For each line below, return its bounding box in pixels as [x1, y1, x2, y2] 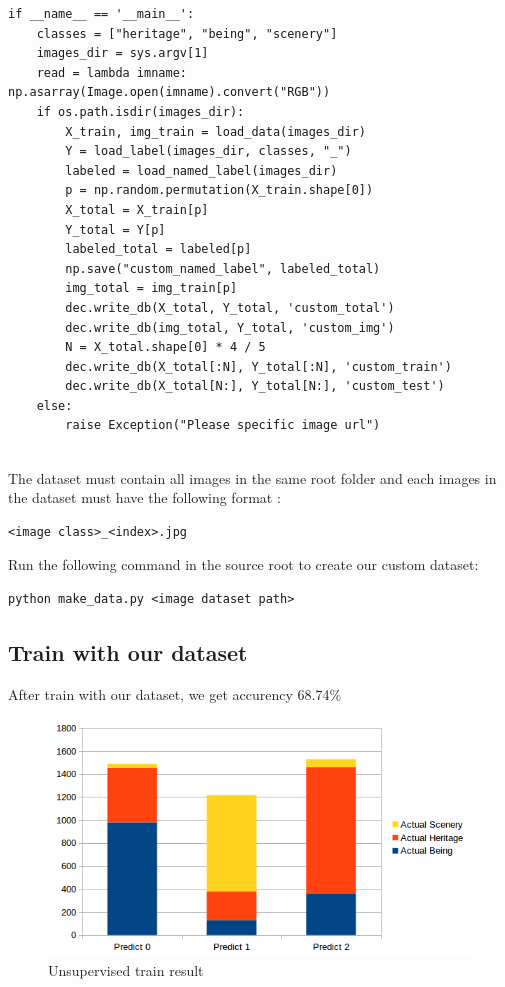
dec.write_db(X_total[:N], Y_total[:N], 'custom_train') [65, 359, 452, 374]
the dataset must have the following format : [8, 487, 281, 508]
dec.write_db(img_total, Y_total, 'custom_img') [65, 320, 395, 335]
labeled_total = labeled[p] [65, 242, 252, 257]
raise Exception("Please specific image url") [65, 418, 381, 433]
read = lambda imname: [36, 65, 187, 80]
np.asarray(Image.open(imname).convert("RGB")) [8, 85, 331, 100]
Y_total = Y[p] [65, 222, 166, 237]
